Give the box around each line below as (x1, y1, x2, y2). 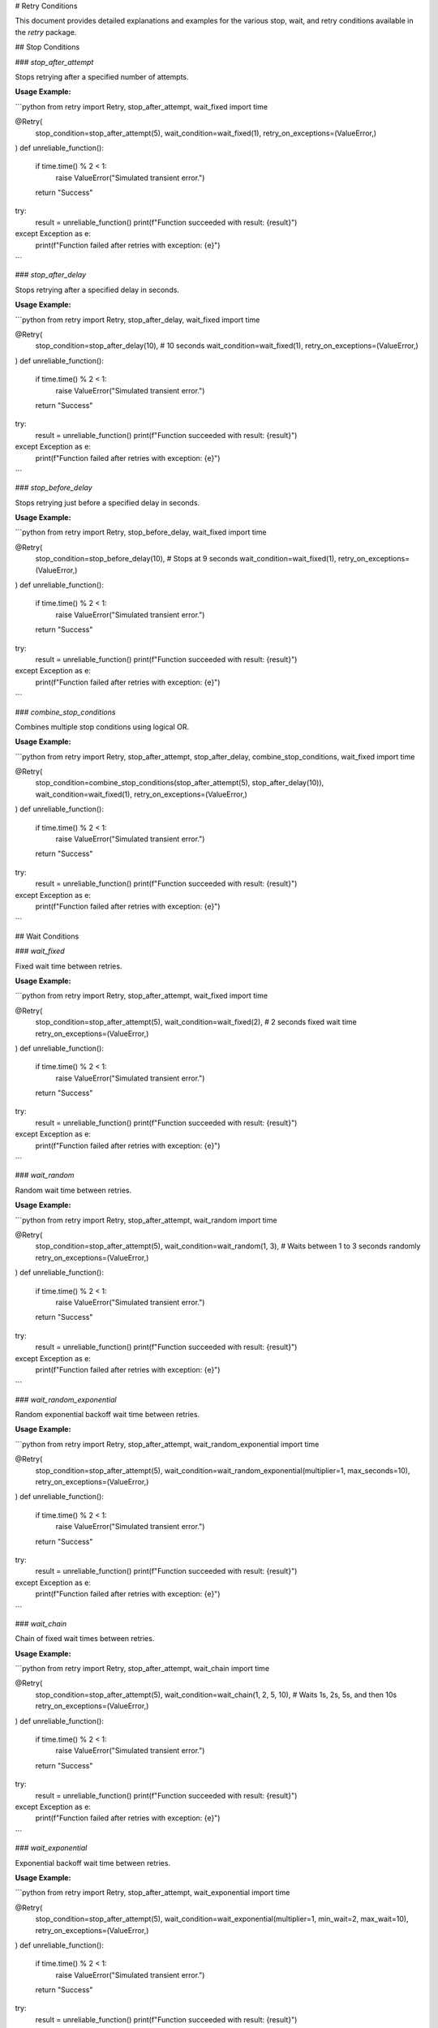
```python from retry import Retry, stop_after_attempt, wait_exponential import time (15, 1888, 290, 1897)
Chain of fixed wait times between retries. (15, 1634, 155, 1643)
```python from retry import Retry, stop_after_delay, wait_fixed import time (15, 315, 260, 324)
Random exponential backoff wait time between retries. (15, 1410, 200, 1420)
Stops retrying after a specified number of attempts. (15, 71, 189, 81)
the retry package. (15, 27, 77, 37)
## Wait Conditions (15, 931, 79, 941)
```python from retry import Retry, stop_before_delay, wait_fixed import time (15, 527, 267, 537)
